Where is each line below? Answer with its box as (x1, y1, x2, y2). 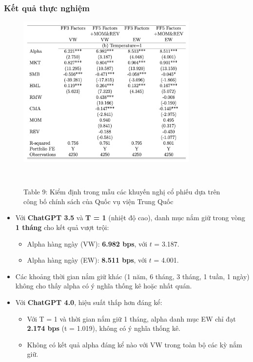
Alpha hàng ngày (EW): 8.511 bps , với (27, 255, 147, 265)
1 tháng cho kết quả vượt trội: (15, 222, 109, 232)
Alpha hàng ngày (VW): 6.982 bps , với (27, 238, 147, 248)
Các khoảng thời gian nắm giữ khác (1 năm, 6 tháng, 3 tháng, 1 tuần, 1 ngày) (15, 271, 250, 281)
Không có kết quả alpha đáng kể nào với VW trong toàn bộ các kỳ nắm (27, 339, 242, 349)
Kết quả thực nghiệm (4, 1, 90, 14)
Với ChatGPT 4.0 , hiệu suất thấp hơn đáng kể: (15, 297, 162, 307)
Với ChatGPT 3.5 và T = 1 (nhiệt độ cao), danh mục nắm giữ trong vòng (15, 212, 245, 223)
